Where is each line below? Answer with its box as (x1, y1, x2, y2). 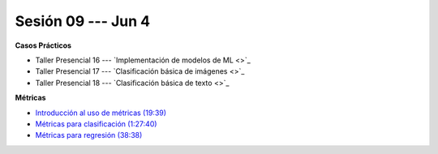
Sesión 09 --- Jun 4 (15, 12, 150, 30)
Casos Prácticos (15, 41, 72, 50)
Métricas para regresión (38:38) (35, 130, 143, 140)
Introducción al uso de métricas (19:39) (35, 108, 166, 118)
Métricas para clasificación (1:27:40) (35, 118, 157, 129)
